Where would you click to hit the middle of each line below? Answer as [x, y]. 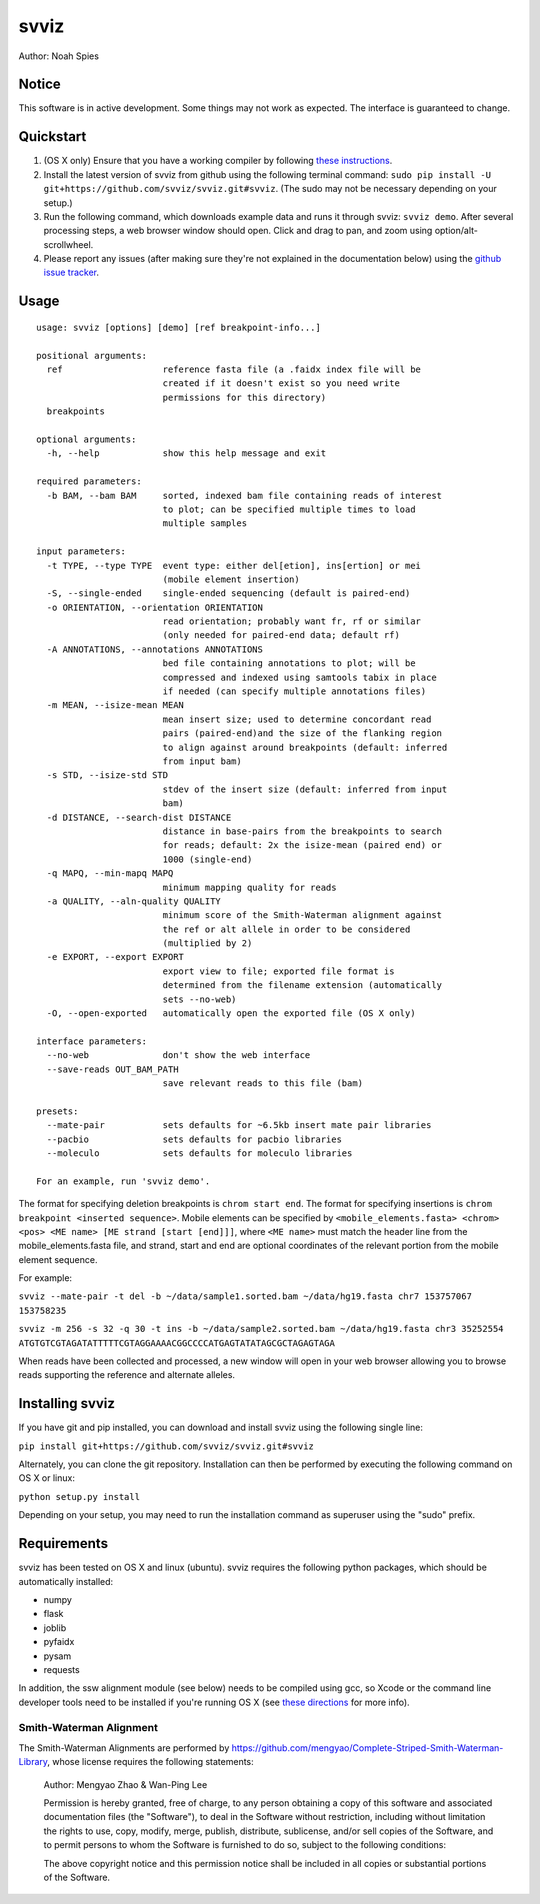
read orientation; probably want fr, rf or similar [292, 621]
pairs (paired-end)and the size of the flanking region [302, 733]
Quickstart [52, 136]
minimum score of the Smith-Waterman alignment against [302, 915]
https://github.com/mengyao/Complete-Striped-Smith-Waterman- [367, 1747]
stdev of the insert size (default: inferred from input [305, 789]
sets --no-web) [199, 999]
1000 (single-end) [207, 859]
